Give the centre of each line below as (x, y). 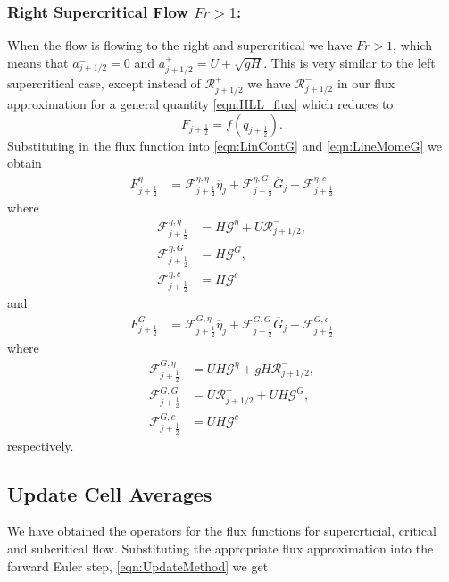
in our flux (366, 83)
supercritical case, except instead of (104, 83)
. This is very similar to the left (349, 62)
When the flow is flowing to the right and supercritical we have (180, 45)
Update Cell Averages (110, 493)
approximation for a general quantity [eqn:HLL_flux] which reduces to (200, 103)
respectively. (41, 445)
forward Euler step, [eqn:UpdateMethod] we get (138, 565)
